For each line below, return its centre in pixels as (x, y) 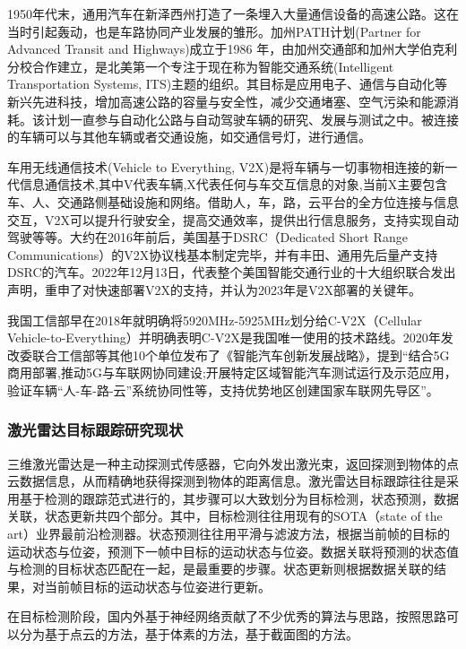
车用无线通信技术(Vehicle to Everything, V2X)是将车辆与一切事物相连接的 (220, 166)
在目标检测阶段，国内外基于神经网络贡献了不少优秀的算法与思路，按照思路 (227, 616)
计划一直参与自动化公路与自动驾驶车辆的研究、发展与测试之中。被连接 (251, 119)
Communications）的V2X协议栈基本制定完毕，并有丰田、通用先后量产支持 (223, 254)
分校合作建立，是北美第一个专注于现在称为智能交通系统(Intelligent (201, 66)
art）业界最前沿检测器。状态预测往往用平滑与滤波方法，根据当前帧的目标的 (229, 534)
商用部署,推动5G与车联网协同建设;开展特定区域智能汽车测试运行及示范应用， (232, 372)
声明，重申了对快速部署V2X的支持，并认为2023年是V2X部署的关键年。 (214, 289)
